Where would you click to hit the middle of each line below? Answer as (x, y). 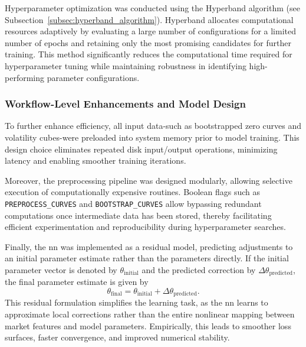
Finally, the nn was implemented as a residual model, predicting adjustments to (149, 246)
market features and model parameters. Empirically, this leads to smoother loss (148, 325)
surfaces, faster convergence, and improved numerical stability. (117, 337)
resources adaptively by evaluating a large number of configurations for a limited (150, 31)
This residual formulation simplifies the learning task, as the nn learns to (136, 302)
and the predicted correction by (199, 269)
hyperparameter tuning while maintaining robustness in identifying (126, 65)
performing (24, 77)
